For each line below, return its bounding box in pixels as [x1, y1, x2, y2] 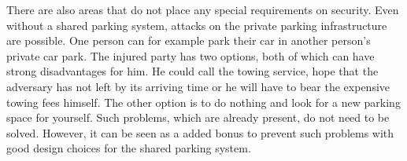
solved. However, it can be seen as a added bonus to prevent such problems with [6, 124, 394, 141]
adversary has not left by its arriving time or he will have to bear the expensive [6, 78, 390, 94]
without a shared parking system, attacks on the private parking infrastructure [6, 16, 387, 33]
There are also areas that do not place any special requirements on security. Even [6, 2, 399, 17]
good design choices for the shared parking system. [6, 140, 251, 156]
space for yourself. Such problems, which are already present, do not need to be [6, 109, 390, 126]
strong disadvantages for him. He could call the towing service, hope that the [6, 63, 379, 79]
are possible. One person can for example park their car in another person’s [6, 32, 371, 49]
